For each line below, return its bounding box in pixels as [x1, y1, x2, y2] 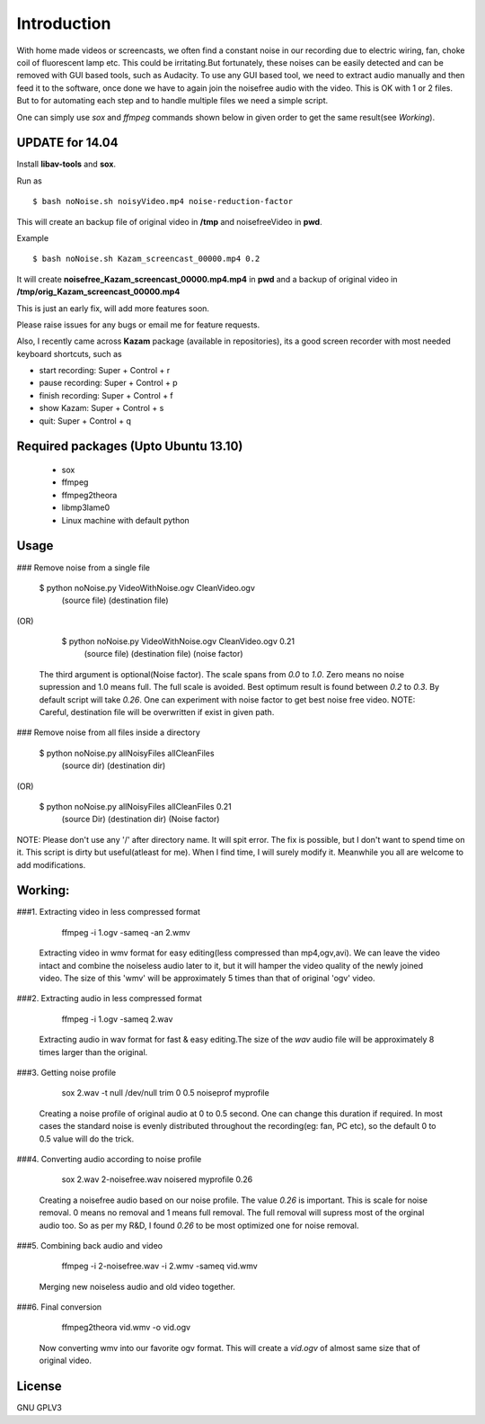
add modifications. [16, 859, 86, 870]
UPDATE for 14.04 [16, 135, 119, 150]
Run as [16, 175, 42, 186]
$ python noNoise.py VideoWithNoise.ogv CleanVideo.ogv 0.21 [61, 636, 295, 647]
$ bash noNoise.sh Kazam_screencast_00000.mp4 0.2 [32, 254, 260, 264]
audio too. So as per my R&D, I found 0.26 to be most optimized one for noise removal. [39, 1220, 359, 1231]
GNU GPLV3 [16, 1402, 63, 1413]
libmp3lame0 [61, 502, 110, 513]
